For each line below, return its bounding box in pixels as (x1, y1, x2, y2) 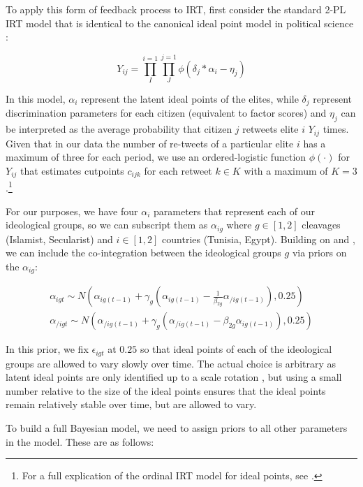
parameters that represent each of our (153, 203, 315, 218)
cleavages (302, 217, 341, 232)
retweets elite (242, 122, 299, 136)
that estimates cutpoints (20, 163, 124, 177)
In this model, (6, 91, 66, 106)
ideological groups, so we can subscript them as (6, 217, 208, 232)
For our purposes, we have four (6, 203, 138, 218)
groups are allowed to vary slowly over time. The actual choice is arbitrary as (6, 356, 336, 370)
